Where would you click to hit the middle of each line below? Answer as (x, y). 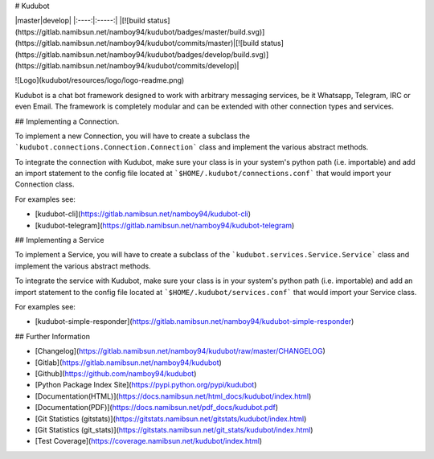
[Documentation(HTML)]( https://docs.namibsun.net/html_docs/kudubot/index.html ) (173, 396)
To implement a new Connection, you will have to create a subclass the (133, 136)
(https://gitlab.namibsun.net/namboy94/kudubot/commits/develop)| (127, 65)
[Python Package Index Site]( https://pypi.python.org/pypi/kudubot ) (146, 385)
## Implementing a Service (59, 240)
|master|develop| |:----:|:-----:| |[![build (80, 21)
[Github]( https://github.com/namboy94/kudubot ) (116, 373)
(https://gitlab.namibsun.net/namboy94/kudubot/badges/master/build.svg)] (140, 31)
